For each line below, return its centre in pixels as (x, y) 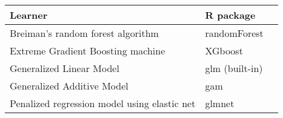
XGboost (224, 51)
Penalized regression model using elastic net (103, 103)
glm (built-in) (234, 68)
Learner (29, 15)
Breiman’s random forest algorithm (84, 33)
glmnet (220, 103)
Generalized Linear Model (65, 68)
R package (230, 15)
